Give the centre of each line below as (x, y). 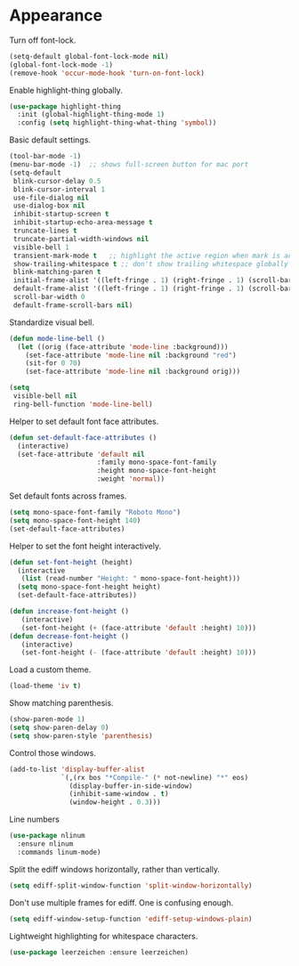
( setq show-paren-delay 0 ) (59, 728)
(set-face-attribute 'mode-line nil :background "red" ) (131, 355)
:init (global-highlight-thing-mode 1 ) (91, 115)
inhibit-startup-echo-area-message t (83, 223)
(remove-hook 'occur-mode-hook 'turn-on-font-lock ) (107, 73)
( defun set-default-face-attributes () (83, 437)
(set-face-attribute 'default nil (81, 454)
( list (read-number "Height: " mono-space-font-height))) (131, 579)
